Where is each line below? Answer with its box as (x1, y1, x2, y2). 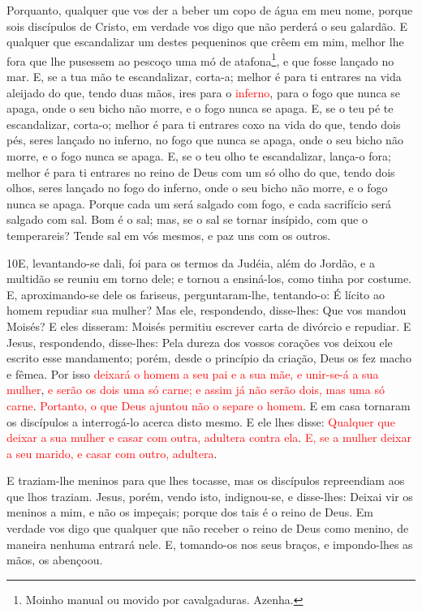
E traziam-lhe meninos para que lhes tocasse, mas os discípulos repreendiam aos (6, 472, 405, 489)
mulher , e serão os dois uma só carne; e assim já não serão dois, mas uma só (6, 381, 385, 398)
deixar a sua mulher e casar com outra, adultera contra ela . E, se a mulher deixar (6, 429, 411, 446)
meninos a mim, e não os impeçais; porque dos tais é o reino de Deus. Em (6, 504, 373, 521)
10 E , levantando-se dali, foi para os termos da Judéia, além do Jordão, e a (6, 254, 375, 271)
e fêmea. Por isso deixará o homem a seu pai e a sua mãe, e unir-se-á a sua (6, 365, 379, 382)
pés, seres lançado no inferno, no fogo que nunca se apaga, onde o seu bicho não (6, 131, 403, 148)
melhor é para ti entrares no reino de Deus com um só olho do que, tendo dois (6, 163, 395, 180)
